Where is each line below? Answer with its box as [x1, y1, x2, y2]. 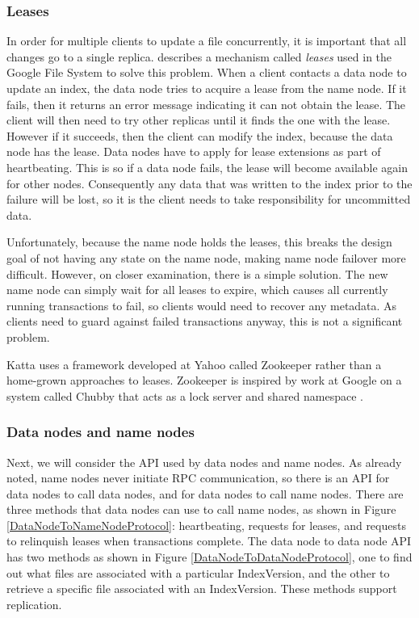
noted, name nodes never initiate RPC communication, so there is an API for [6, 469, 390, 486]
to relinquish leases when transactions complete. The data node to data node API [6, 532, 412, 549]
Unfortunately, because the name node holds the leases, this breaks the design [6, 233, 392, 250]
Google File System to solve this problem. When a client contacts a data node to [6, 64, 407, 81]
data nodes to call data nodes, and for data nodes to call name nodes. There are [6, 485, 404, 502]
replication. [6, 595, 62, 612]
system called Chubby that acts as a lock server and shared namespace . [6, 387, 363, 404]
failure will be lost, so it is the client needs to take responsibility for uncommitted [6, 191, 411, 208]
